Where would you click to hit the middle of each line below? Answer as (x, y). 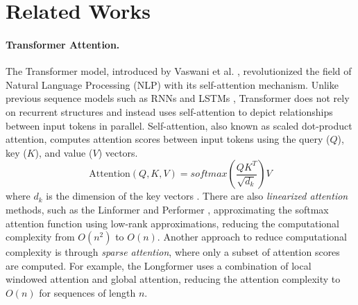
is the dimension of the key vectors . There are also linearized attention (197, 196)
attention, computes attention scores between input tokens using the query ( (168, 139)
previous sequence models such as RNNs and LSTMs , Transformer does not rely (178, 98)
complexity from (40, 237)
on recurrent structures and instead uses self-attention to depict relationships (169, 111)
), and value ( (64, 152)
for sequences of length (87, 292)
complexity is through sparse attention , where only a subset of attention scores (173, 252)
